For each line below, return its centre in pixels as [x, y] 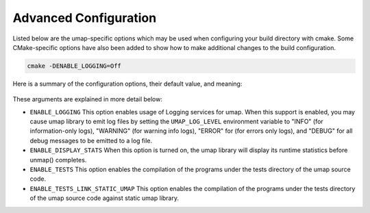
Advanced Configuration [85, 18]
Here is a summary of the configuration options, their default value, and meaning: [127, 84]
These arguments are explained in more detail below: [87, 99]
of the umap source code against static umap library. [104, 198]
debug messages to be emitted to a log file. [91, 140]
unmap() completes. [58, 160]
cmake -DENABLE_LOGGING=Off [74, 66]
